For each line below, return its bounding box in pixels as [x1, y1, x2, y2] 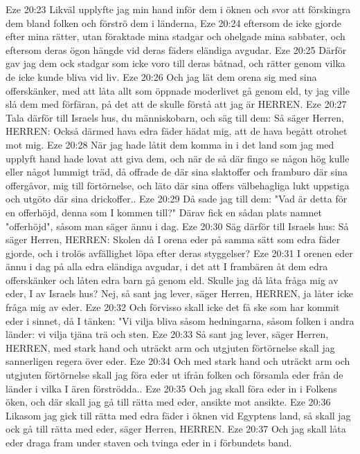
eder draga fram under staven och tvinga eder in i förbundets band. [6, 435, 292, 449]
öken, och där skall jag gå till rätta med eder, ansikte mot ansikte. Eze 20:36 [6, 395, 331, 409]
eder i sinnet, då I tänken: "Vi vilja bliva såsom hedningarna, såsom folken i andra [6, 313, 354, 328]
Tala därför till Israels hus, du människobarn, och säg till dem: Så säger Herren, [6, 110, 344, 124]
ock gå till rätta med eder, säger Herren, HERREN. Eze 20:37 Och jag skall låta [6, 422, 346, 436]
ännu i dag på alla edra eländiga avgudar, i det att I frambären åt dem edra [6, 259, 328, 274]
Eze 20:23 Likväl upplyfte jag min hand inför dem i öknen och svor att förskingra [6, 2, 351, 16]
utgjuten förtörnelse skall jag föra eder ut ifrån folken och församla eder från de [6, 368, 343, 382]
